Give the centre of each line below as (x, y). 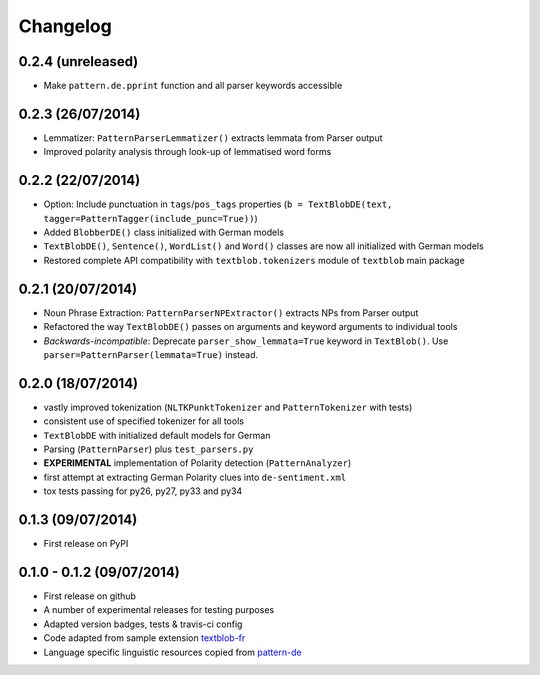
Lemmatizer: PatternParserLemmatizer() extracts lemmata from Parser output (213, 137)
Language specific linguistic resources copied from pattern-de (172, 652)
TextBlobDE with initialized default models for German (157, 435)
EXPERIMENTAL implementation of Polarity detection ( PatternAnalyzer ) (197, 463)
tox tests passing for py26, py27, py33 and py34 (143, 491)
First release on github (90, 596)
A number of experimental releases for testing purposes (159, 610)
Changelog (65, 26)
